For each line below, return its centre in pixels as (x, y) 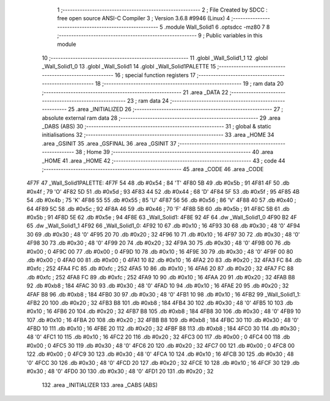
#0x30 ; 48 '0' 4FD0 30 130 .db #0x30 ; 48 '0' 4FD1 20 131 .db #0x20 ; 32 (120, 371)
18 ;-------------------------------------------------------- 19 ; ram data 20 (189, 84)
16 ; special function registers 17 (155, 75)
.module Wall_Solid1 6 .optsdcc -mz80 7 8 (217, 27)
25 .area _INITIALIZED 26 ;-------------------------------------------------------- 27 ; (176, 109)
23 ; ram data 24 (148, 100)
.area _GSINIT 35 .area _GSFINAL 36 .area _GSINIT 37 (109, 143)
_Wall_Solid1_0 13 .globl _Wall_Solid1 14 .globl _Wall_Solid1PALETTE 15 (129, 67)
